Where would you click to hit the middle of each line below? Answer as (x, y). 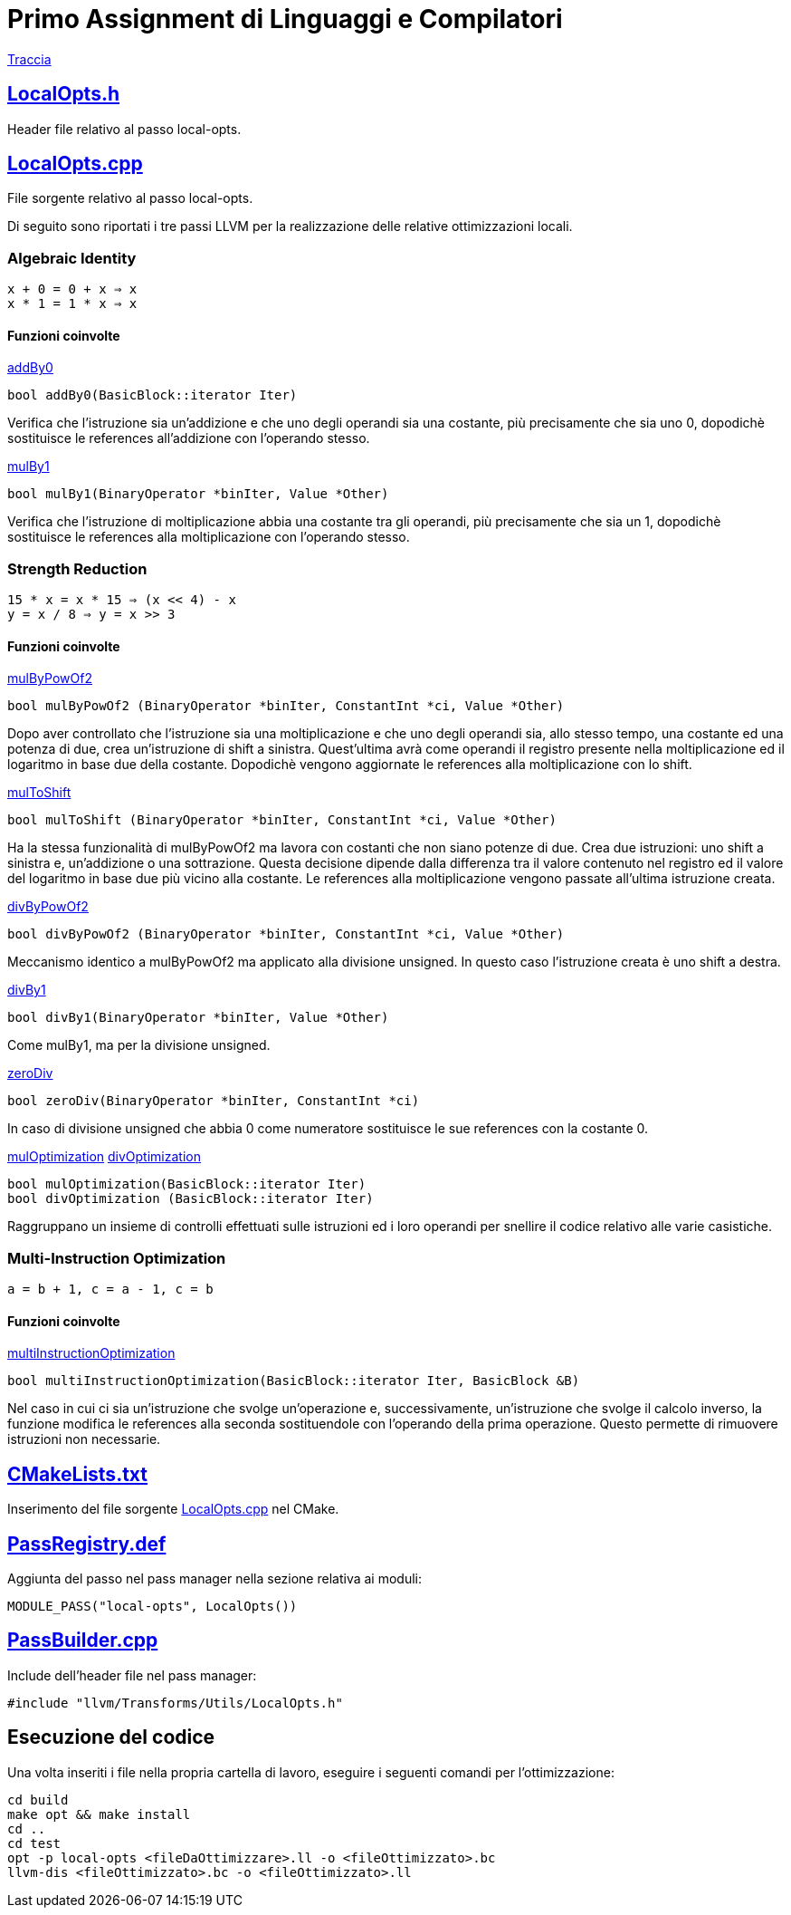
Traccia (29, 59)
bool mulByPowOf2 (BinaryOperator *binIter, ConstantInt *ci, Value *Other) (286, 706)
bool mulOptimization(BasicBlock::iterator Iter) (187, 1184)
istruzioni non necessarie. (84, 1439)
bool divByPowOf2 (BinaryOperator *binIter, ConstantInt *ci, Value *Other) (286, 934)
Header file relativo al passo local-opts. (124, 129)
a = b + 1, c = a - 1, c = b (110, 1289)
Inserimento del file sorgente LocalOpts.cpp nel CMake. (173, 1509)
